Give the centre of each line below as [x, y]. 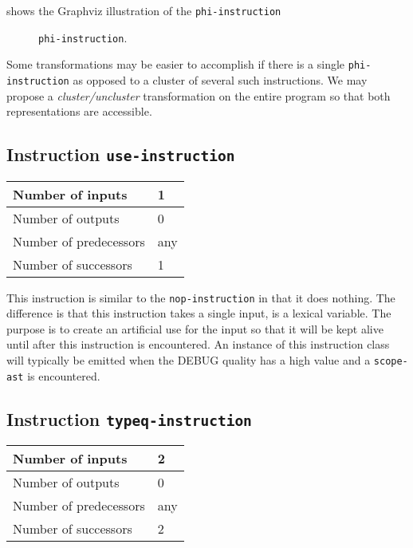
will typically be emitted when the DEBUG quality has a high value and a [189, 360]
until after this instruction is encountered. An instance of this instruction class [198, 344]
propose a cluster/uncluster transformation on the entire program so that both [199, 95]
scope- [391, 362]
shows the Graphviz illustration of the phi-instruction [144, 10]
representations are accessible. [79, 111]
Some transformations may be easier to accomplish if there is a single [176, 64]
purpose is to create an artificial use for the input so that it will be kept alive [195, 328]
